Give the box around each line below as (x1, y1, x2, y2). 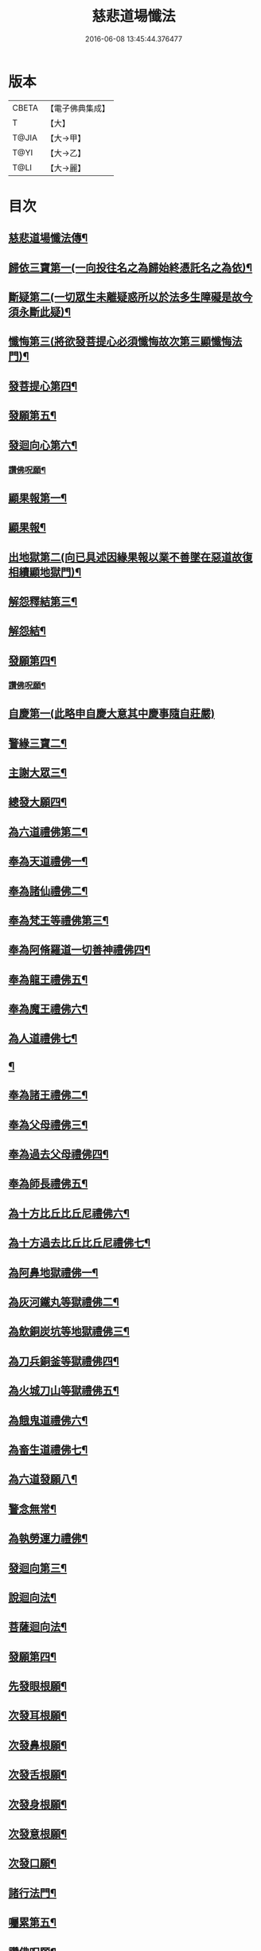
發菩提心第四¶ (8, 379, 78, 392)
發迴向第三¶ (8, 1561, 68, 1574)
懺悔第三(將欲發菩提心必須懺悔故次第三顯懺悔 (8, 335, 232, 349)
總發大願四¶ (8, 795, 68, 809)
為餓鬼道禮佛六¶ (8, 1414, 88, 1427)
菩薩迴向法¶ (8, 1621, 68, 1634)
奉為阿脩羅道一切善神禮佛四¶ (8, 943, 151, 957)
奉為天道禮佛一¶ (8, 855, 88, 868)
